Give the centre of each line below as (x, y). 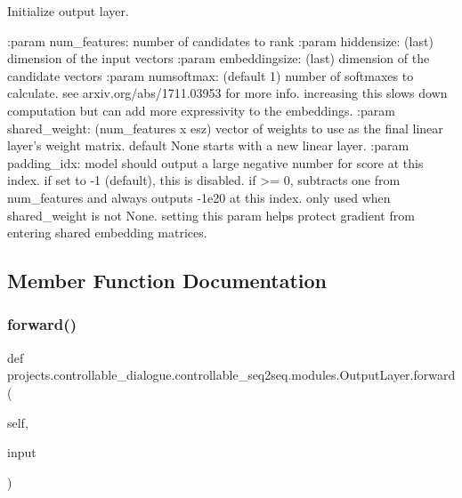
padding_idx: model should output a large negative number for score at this (215, 162)
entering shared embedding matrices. (107, 233)
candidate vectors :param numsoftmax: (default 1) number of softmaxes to (211, 75)
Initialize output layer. (68, 11)
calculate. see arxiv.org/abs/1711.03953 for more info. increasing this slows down (227, 93)
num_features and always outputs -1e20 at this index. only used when (199, 197)
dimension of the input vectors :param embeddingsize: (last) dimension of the (219, 58)
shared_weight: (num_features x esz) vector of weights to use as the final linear (225, 128)
